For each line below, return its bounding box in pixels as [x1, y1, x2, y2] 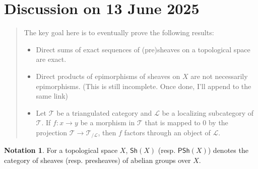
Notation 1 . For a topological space [4, 145, 118, 155]
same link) [36, 91, 69, 101]
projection [36, 127, 68, 137]
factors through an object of [124, 127, 211, 137]
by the [208, 117, 228, 128]
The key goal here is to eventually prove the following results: [24, 27, 214, 38]
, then [98, 127, 116, 137]
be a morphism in [80, 117, 135, 128]
